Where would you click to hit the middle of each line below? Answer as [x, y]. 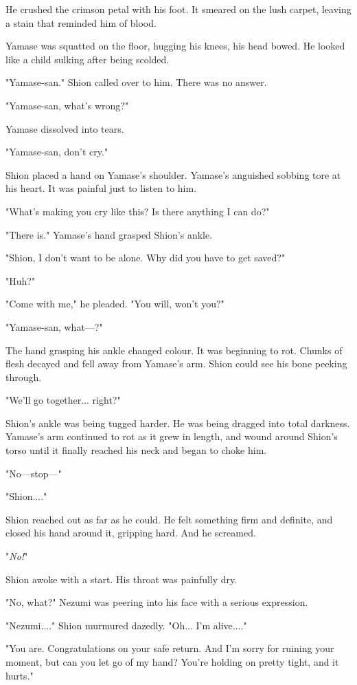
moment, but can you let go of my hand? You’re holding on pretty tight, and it [172, 662]
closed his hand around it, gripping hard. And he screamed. [131, 533]
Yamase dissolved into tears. [65, 128]
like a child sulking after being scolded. [88, 59]
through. [24, 377]
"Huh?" [21, 280]
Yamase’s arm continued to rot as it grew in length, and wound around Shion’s [172, 436]
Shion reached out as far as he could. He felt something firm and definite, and [169, 519]
